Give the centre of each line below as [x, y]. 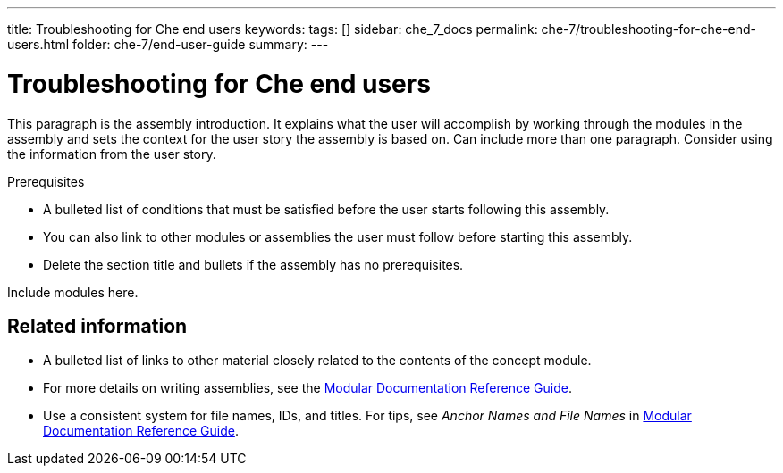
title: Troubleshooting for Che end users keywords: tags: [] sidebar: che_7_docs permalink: [273, 29]
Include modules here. [73, 292]
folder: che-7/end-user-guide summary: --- [200, 44]
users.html [38, 44]
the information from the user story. [112, 154]
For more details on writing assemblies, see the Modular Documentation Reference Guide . [307, 388]
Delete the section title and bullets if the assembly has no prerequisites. [253, 264]
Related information [97, 326]
